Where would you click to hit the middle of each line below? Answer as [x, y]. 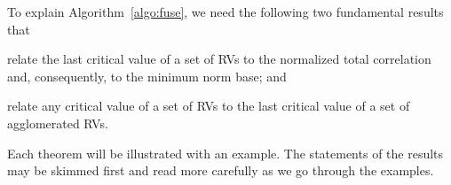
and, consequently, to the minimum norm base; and [147, 76]
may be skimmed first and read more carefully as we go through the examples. [221, 170]
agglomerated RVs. [58, 123]
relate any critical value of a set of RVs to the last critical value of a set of [209, 106]
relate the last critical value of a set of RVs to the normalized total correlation [219, 59]
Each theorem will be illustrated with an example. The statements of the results [225, 153]
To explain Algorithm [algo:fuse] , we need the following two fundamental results [225, 12]
